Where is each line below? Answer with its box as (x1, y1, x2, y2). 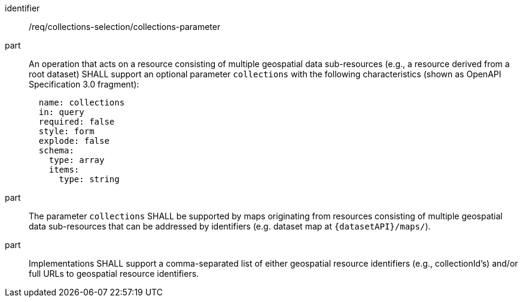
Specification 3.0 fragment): (29, 79, 139, 89)
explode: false (38, 136, 110, 146)
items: (48, 165, 80, 174)
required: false (38, 117, 115, 126)
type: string (59, 174, 120, 184)
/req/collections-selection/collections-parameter (29, 22, 221, 32)
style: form (38, 126, 95, 136)
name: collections (38, 98, 125, 107)
